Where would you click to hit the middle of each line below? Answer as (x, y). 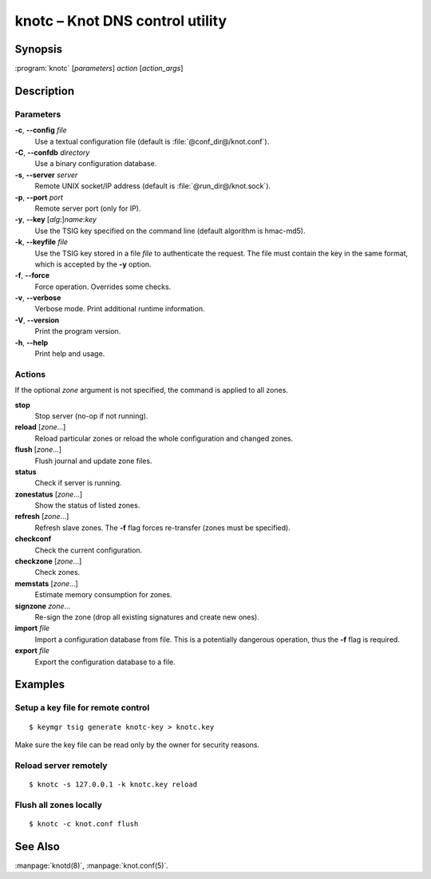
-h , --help (32, 342)
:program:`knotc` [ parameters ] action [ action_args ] (99, 69)
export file (32, 651)
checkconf (33, 539)
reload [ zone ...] (40, 427)
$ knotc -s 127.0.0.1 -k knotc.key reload (113, 784)
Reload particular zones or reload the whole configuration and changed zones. (164, 438)
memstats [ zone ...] (47, 584)
